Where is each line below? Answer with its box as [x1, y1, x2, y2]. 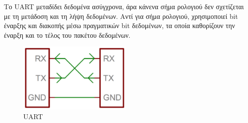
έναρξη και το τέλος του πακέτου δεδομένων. [4, 30, 131, 40]
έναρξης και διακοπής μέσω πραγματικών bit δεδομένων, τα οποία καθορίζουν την [4, 20, 235, 31]
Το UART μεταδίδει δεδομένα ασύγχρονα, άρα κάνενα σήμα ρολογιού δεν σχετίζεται [4, 1, 244, 11]
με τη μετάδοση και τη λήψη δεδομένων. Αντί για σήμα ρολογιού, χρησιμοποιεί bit [4, 11, 238, 21]
